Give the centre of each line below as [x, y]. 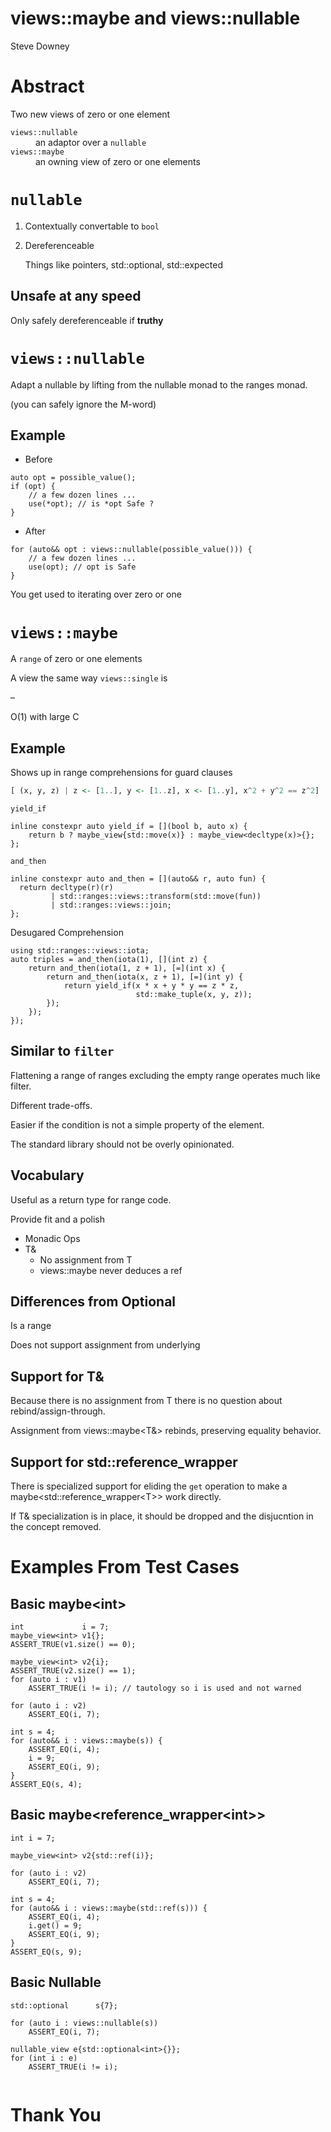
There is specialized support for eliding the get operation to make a [149, 1486]
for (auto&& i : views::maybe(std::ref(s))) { [109, 1908]
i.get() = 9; [55, 1925]
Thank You [56, 2114]
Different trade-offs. [51, 1105]
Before [38, 459]
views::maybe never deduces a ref [111, 1270]
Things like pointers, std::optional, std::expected [123, 264]
